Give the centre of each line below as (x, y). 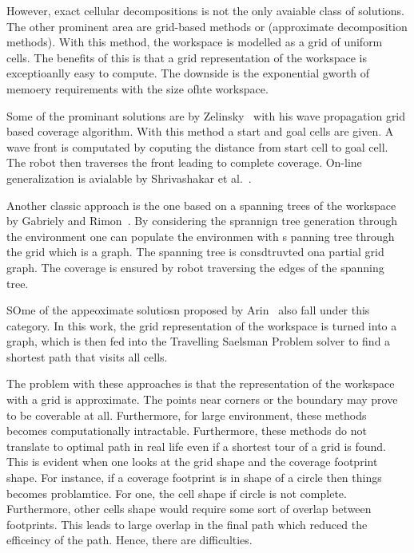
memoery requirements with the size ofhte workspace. (137, 88)
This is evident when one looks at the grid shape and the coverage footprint (192, 462)
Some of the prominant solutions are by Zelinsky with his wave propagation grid (206, 115)
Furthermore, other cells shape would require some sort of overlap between (189, 509)
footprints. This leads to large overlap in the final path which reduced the (187, 524)
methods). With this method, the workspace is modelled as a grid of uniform (195, 42)
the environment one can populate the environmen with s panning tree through (201, 236)
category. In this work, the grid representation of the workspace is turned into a (202, 325)
